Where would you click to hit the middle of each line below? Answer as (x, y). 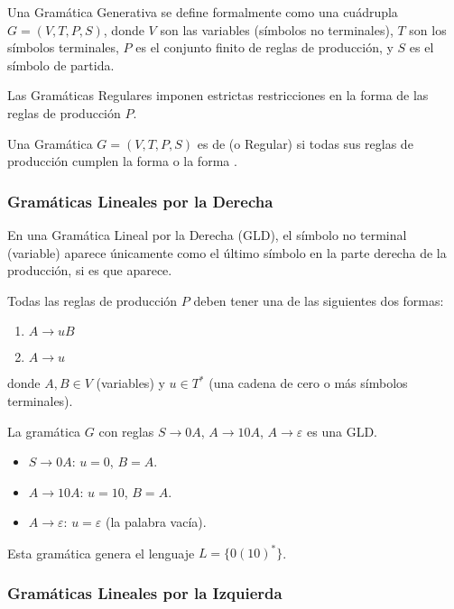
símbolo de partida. (61, 65)
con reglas (126, 431)
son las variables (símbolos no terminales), (277, 29)
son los (428, 29)
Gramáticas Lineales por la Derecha (140, 201)
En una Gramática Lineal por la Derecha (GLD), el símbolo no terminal (207, 234)
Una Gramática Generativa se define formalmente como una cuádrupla (203, 12)
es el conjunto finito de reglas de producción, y (264, 47)
